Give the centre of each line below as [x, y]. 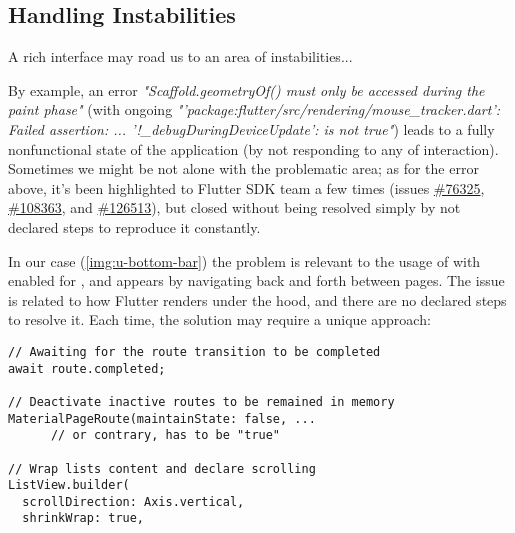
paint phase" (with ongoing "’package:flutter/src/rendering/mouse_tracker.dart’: [254, 109]
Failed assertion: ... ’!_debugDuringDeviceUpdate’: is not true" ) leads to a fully [251, 128]
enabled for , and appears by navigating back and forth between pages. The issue [256, 280]
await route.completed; [87, 368]
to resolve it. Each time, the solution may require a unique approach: [219, 319]
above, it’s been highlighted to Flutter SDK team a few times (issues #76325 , [246, 187]
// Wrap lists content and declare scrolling [162, 468]
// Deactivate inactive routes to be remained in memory [201, 401]
